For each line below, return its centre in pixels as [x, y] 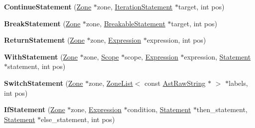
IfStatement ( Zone [35, 109]
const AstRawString [175, 83]
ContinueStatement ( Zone [48, 6]
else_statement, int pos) [78, 119]
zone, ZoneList [111, 83]
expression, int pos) [176, 40]
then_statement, [222, 109]
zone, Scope [101, 56]
